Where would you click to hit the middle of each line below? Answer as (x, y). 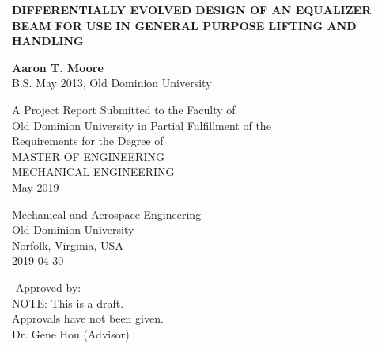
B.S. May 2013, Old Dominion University (112, 83)
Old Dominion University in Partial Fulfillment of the (142, 125)
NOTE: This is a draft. (68, 302)
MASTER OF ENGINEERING (88, 156)
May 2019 (36, 187)
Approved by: (48, 287)
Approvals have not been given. (88, 318)
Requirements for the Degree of (88, 141)
